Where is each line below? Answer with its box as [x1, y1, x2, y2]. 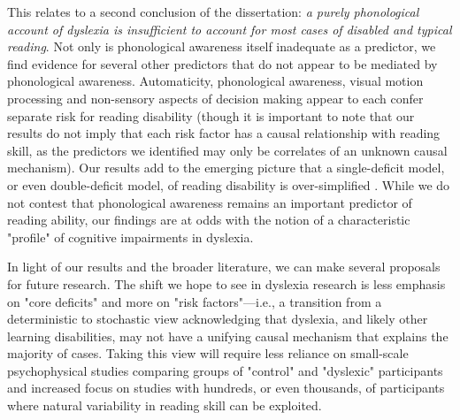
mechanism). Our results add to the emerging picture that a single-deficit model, [7, 158, 445, 177]
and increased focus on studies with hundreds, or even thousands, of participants [7, 378, 445, 397]
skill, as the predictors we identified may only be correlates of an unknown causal [7, 141, 448, 159]
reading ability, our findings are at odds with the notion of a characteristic [7, 210, 410, 229]
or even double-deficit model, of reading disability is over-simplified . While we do [7, 175, 450, 194]
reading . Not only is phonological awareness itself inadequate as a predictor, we [7, 37, 436, 56]
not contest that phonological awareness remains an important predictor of [7, 193, 412, 211]
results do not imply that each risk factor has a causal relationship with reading [7, 124, 441, 142]
